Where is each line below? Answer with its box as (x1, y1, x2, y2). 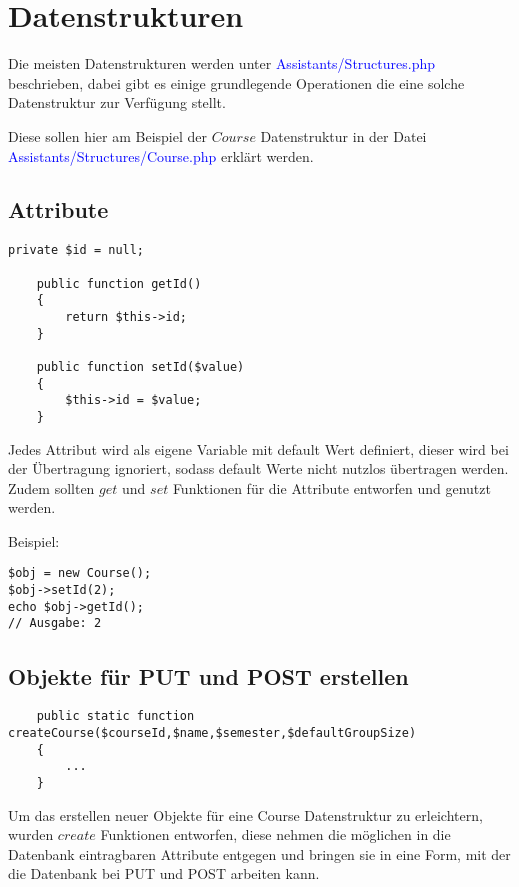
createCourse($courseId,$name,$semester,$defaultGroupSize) (8, 725, 417, 740)
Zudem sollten (8, 477, 95, 498)
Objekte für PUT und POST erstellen (8, 660, 409, 691)
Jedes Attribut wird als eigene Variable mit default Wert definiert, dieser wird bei (8, 438, 509, 459)
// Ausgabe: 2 (8, 616, 102, 631)
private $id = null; (8, 243, 145, 258)
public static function (36, 709, 195, 724)
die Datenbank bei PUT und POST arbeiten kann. (8, 863, 320, 884)
